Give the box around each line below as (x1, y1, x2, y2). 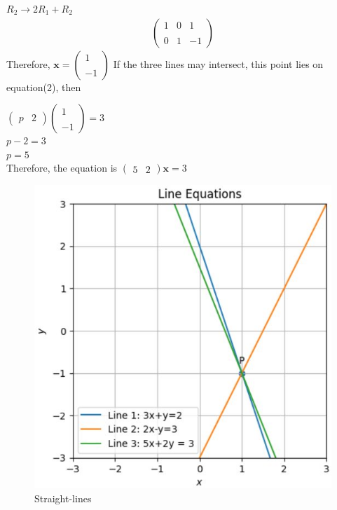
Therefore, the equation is (6, 160, 118, 175)
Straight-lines (34, 490, 92, 505)
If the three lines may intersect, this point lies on (113, 56, 324, 71)
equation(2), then (6, 79, 81, 94)
